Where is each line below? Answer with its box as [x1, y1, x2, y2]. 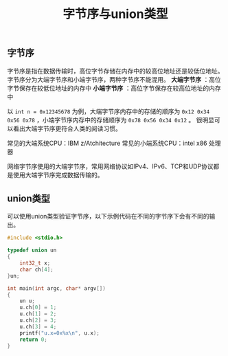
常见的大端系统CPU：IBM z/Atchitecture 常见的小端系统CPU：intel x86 [7, 139, 207, 147]
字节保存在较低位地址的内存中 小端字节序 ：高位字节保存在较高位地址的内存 [7, 84, 221, 92]
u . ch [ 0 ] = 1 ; [19, 304, 57, 311]
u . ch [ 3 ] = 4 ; [19, 323, 57, 330]
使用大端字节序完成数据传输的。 [12, 170, 104, 179]
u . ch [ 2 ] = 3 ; [19, 317, 57, 324]
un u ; [19, 298, 36, 304]
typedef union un [7, 247, 57, 254]
